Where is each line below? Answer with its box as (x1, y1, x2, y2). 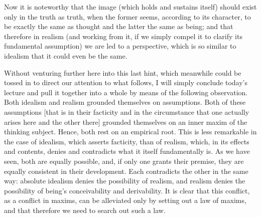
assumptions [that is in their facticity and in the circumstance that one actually (4, 106, 249, 117)
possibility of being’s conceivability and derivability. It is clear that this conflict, (4, 185, 250, 195)
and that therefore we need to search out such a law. (4, 204, 166, 215)
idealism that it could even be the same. (4, 50, 127, 61)
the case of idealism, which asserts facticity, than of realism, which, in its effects (4, 136, 249, 146)
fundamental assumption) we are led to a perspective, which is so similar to (4, 41, 236, 51)
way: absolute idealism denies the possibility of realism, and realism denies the (4, 175, 245, 186)
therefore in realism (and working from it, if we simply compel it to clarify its (4, 31, 242, 41)
